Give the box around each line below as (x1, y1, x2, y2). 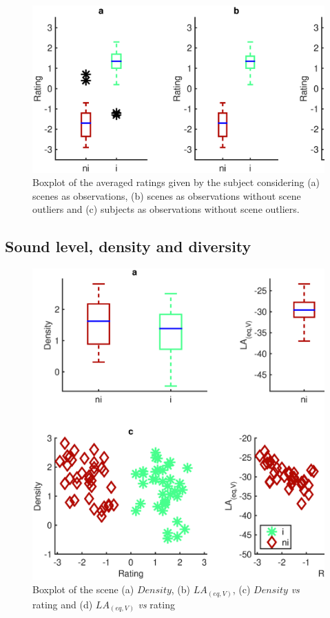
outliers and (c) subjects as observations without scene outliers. (32, 202, 300, 216)
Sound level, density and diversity (5, 236, 251, 257)
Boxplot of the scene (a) (32, 582, 134, 597)
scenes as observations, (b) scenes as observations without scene (32, 188, 301, 203)
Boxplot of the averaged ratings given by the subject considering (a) (32, 175, 320, 189)
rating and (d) (32, 597, 93, 611)
